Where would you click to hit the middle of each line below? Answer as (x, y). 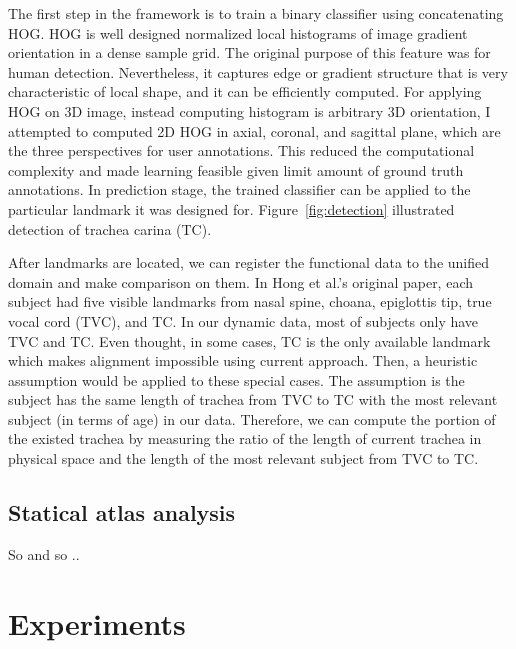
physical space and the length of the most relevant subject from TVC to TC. (243, 458)
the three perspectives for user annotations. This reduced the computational (241, 150)
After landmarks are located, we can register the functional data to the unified (249, 262)
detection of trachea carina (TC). (110, 228)
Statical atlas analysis (122, 512)
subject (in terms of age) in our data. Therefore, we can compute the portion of (252, 418)
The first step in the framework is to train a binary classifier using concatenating (256, 13)
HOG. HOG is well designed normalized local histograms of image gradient (238, 32)
